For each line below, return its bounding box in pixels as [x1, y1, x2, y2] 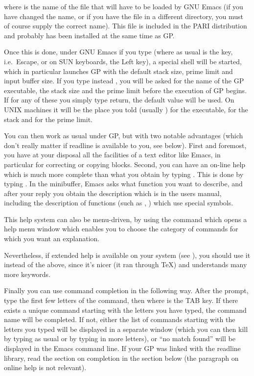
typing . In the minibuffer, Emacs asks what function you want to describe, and [4, 178, 243, 189]
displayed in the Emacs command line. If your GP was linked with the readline [4, 343, 241, 353]
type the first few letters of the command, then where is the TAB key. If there [4, 295, 238, 305]
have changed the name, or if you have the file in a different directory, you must [4, 11, 244, 21]
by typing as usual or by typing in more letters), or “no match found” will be [4, 333, 235, 344]
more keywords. [4, 269, 51, 279]
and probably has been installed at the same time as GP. [4, 30, 175, 40]
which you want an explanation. [4, 233, 100, 244]
